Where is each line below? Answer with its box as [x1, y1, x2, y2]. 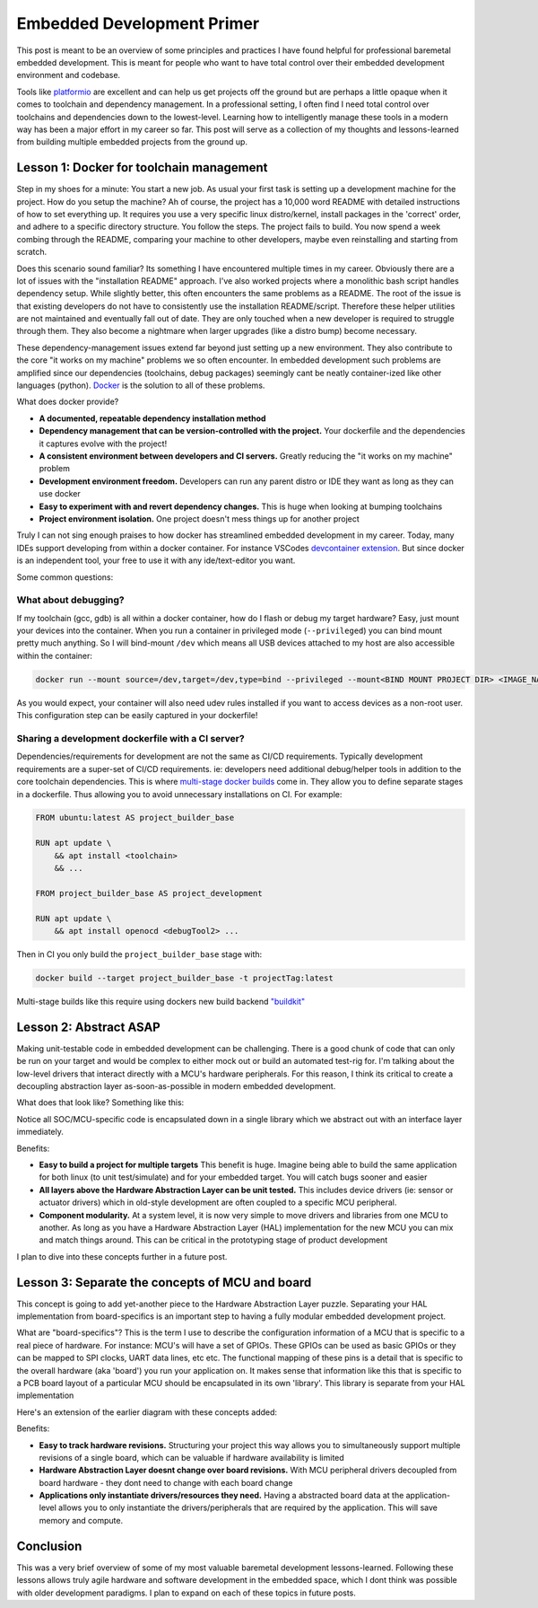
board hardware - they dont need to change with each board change [39, 1477, 293, 1488]
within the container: [16, 650, 93, 661]
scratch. [16, 247, 48, 258]
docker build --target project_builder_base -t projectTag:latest [35, 972, 334, 983]
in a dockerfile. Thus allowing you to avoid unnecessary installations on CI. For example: [16, 788, 343, 799]
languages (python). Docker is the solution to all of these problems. [16, 380, 265, 391]
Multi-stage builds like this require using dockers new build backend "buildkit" [16, 996, 305, 1006]
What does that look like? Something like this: [16, 1097, 185, 1108]
